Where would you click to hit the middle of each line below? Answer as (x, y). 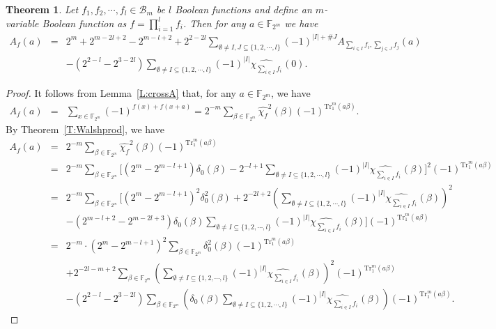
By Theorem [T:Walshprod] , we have (85, 129)
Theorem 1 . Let (42, 9)
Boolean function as (84, 23)
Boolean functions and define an (243, 9)
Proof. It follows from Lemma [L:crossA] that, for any (121, 93)
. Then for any (214, 23)
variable (22, 23)
